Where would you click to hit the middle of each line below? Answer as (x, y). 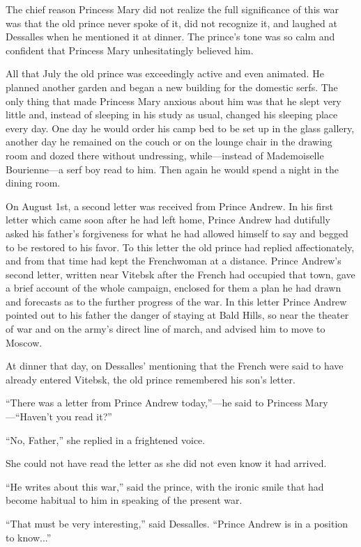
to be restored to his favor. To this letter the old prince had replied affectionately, (180, 247)
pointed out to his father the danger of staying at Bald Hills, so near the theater (177, 315)
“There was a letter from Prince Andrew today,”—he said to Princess (154, 403)
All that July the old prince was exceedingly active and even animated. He (165, 73)
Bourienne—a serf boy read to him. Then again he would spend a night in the (172, 169)
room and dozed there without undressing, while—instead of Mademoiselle (165, 155)
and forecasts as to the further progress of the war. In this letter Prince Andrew (176, 301)
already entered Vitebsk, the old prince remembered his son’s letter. (151, 379)
